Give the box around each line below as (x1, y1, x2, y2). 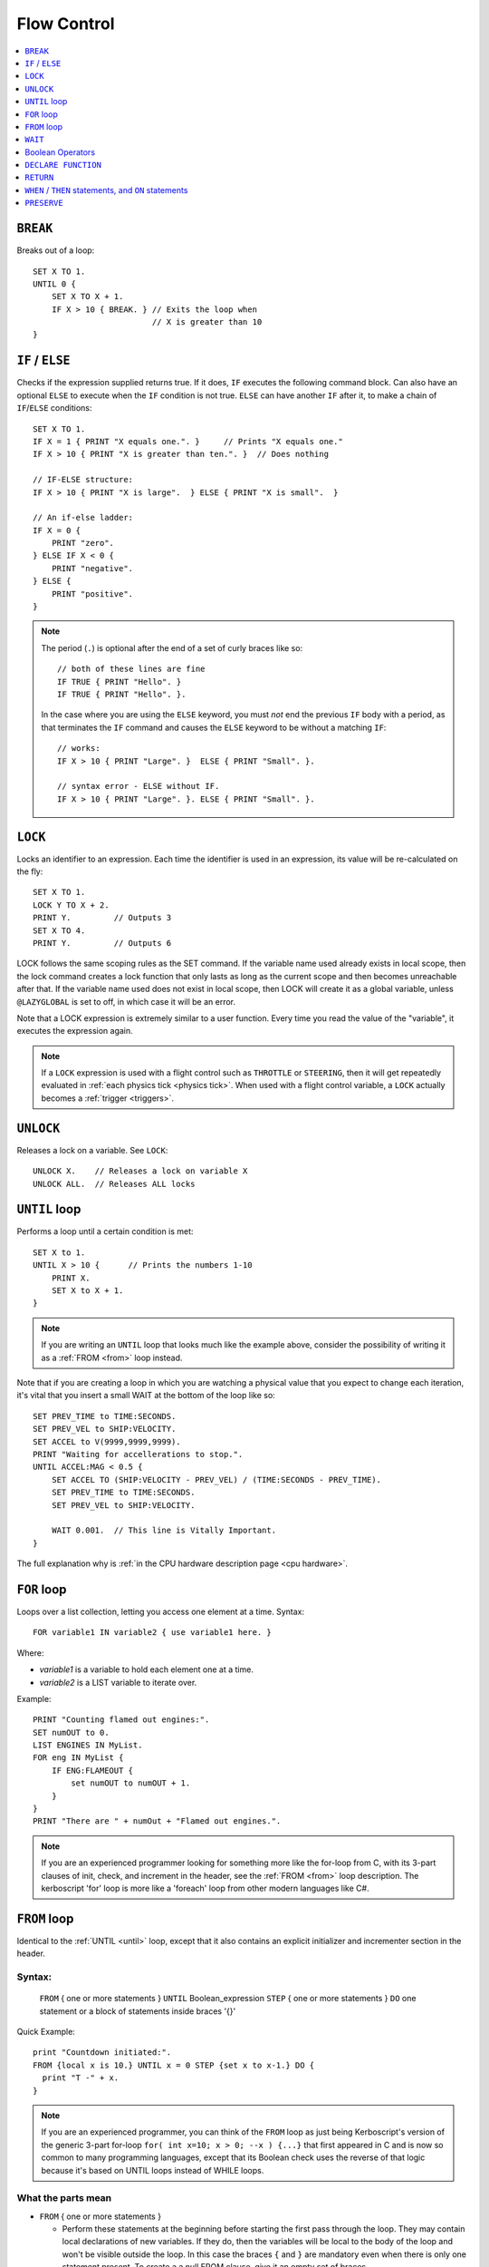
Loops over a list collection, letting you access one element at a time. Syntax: (16, 1606, 305, 1617)
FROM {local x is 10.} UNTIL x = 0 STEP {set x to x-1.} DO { (33, 2059, 315, 2070)
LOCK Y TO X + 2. (33, 900, 110, 910)
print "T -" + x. (42, 2073, 120, 2083)
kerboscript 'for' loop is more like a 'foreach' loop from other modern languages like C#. (41, 1883, 370, 1893)
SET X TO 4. (33, 925, 86, 936)
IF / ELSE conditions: (16, 403, 92, 414)
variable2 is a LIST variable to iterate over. (39, 1677, 197, 1688)
